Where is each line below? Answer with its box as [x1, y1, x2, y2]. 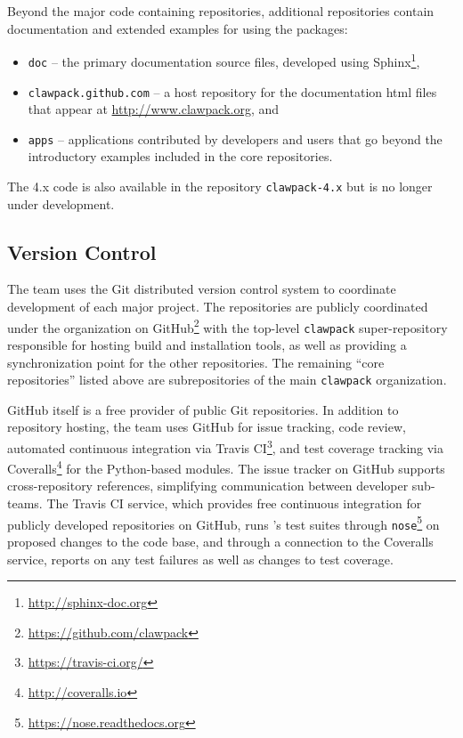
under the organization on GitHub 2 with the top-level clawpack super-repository [7, 315, 448, 337]
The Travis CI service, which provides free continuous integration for [46, 494, 422, 513]
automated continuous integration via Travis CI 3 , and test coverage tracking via [7, 435, 444, 457]
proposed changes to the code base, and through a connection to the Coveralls [7, 531, 434, 550]
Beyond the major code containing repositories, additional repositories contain [7, 2, 435, 20]
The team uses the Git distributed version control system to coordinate [7, 280, 396, 298]
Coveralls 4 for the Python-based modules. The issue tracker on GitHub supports [7, 457, 445, 477]
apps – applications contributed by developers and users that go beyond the [28, 129, 443, 148]
